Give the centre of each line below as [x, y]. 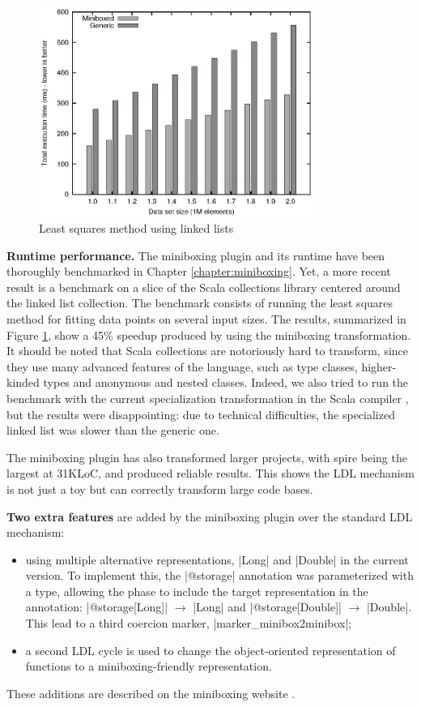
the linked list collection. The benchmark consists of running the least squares [200, 303]
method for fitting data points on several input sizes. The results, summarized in [206, 318]
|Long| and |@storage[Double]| [267, 607]
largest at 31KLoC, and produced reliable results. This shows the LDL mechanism [210, 473]
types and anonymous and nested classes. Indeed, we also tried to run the [226, 382]
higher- [379, 366]
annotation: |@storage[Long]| [97, 607]
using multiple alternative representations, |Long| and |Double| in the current [217, 559]
